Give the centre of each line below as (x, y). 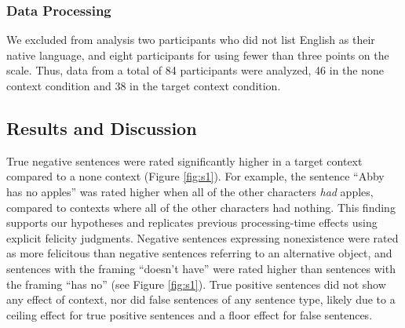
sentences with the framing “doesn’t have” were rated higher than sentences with (201, 268)
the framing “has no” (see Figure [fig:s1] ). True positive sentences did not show (196, 284)
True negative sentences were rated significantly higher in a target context (184, 160)
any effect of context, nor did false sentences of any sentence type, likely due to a (201, 299)
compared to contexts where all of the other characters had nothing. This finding (201, 207)
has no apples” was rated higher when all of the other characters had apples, (190, 191)
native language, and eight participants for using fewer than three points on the (198, 55)
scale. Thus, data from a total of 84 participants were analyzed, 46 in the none (195, 70)
